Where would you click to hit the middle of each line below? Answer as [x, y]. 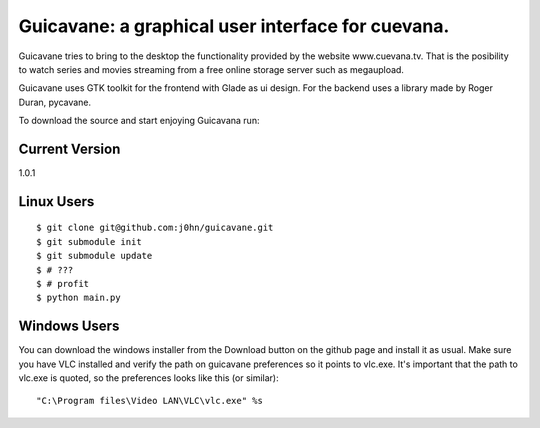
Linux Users [56, 201]
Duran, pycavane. [55, 102]
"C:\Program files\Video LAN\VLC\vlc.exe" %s [150, 401]
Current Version [69, 148]
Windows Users [69, 326]
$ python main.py [78, 298]
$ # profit [63, 283]
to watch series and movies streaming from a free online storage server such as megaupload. [211, 69]
